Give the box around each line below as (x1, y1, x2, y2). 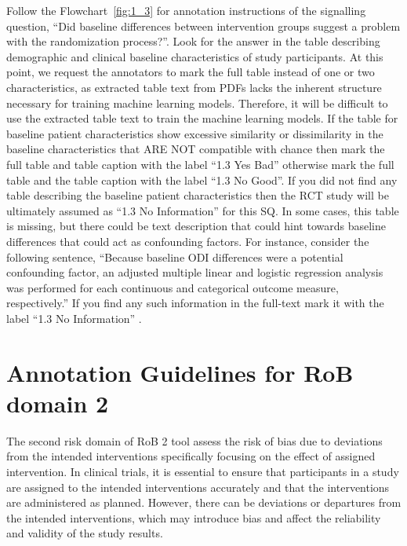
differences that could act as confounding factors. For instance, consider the (6, 233, 369, 249)
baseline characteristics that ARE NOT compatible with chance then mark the (6, 141, 385, 157)
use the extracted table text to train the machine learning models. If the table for (6, 110, 398, 126)
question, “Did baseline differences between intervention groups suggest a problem (6, 17, 401, 34)
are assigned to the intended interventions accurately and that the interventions (6, 478, 390, 495)
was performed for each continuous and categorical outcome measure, (6, 279, 339, 295)
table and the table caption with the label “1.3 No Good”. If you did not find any (6, 171, 398, 188)
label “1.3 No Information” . (6, 310, 142, 326)
